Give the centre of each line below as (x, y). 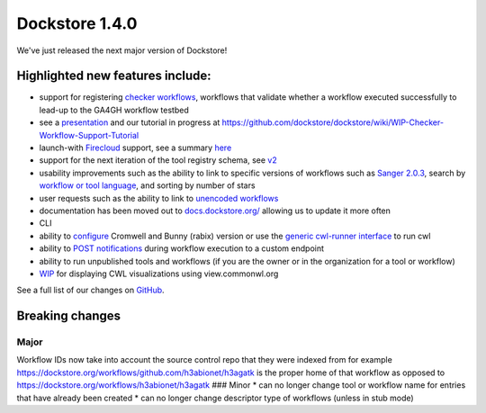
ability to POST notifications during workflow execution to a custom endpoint (181, 248)
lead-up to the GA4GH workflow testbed (114, 110)
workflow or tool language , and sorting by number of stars (147, 185)
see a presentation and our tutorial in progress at (130, 122)
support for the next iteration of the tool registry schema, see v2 (158, 160)
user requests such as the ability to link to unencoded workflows (159, 198)
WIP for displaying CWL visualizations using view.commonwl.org (159, 274)
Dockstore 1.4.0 (77, 23)
